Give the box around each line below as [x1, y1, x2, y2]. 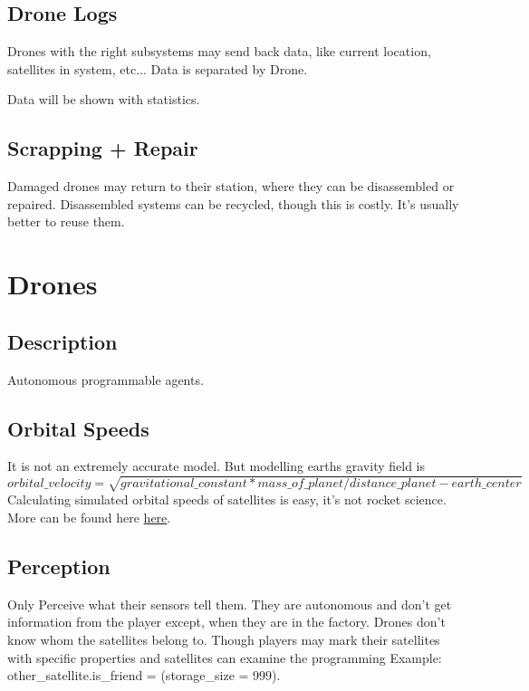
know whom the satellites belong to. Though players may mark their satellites [7, 630, 440, 649]
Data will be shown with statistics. [7, 90, 200, 109]
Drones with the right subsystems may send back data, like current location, [7, 42, 431, 61]
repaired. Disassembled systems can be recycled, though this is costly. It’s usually [7, 194, 459, 213]
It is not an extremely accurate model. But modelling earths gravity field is [7, 456, 426, 475]
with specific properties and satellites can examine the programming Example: [7, 648, 442, 667]
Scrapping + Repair [7, 134, 198, 162]
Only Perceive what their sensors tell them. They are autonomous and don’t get [7, 594, 452, 613]
